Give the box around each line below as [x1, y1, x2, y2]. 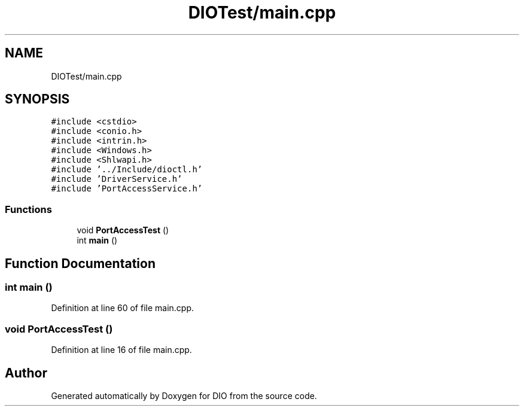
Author [5, 365, 47, 380]
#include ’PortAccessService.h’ [51, 184, 203, 194]
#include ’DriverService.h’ [51, 174, 182, 184]
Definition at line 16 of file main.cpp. [51, 345, 192, 355]
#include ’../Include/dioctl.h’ [51, 165, 203, 175]
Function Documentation [5, 255, 156, 271]
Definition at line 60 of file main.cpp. [51, 303, 194, 313]
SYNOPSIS [5, 92, 70, 107]
